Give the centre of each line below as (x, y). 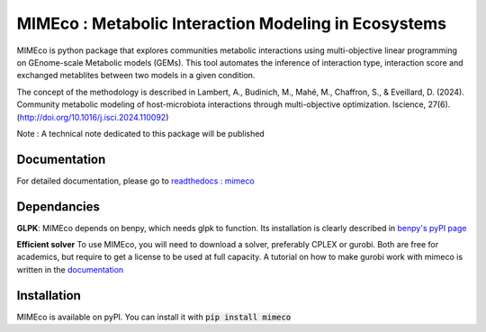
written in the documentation (70, 269)
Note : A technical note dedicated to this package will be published (140, 133)
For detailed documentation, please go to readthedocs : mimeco (136, 181)
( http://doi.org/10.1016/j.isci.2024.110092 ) (93, 117)
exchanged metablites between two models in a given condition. (136, 76)
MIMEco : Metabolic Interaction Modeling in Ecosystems (232, 23)
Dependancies (58, 206)
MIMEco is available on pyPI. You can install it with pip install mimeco (154, 317)
